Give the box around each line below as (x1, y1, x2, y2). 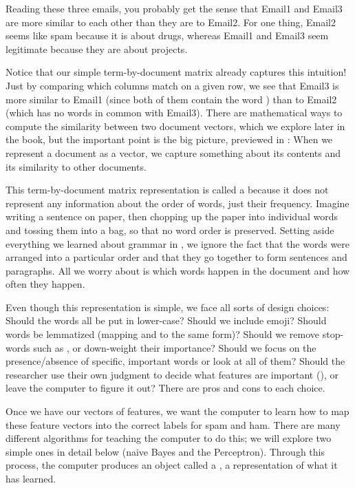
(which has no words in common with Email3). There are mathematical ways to (6, 105, 343, 120)
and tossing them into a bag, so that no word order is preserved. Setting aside (6, 222, 334, 237)
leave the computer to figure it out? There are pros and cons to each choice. (6, 381, 325, 395)
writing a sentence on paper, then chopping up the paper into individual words (6, 209, 338, 224)
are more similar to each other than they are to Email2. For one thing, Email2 (6, 14, 336, 29)
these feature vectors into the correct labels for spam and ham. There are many (6, 417, 341, 432)
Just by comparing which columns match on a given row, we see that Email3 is (6, 78, 339, 92)
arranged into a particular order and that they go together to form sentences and (6, 250, 347, 264)
